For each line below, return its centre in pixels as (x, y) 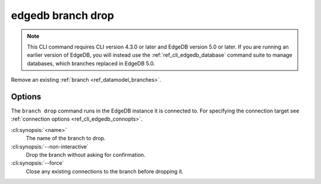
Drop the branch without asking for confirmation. (86, 154)
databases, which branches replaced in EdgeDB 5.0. (91, 63)
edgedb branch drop (62, 15)
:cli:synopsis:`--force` (37, 163)
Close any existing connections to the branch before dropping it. (105, 171)
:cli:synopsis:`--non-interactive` (50, 146)
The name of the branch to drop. (66, 138)
